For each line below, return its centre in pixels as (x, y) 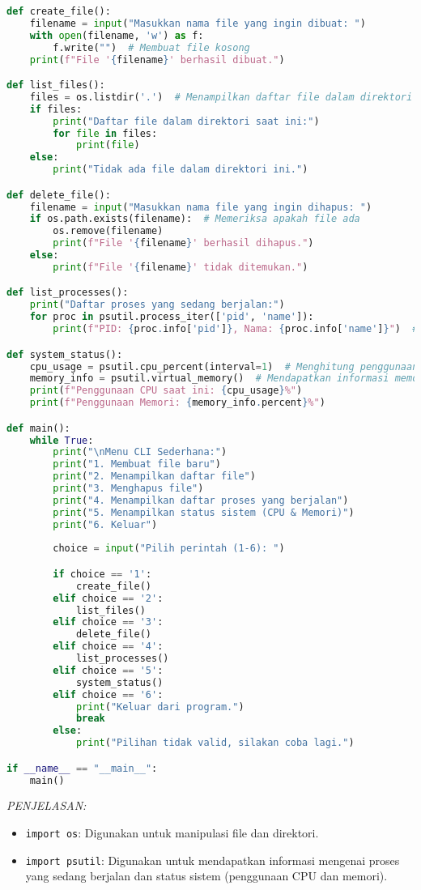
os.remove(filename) (108, 231)
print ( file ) (108, 145)
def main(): (38, 428)
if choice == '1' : (102, 574)
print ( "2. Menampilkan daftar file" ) (154, 477)
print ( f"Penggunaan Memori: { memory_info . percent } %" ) (177, 403)
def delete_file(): (59, 195)
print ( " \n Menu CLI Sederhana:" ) (140, 452)
